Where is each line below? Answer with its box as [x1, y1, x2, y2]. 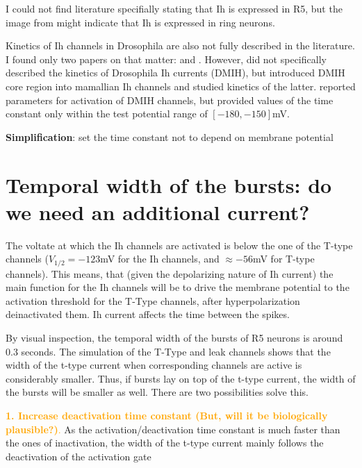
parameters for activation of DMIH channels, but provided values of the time [6, 92, 334, 107]
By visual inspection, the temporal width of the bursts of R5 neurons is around [6, 331, 343, 345]
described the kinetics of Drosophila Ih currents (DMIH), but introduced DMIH [6, 65, 345, 80]
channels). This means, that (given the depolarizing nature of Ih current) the [6, 266, 334, 281]
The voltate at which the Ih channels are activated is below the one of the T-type [6, 237, 353, 252]
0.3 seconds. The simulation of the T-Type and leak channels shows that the [6, 344, 331, 358]
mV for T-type [252, 251, 315, 266]
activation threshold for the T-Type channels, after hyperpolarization [6, 293, 300, 308]
